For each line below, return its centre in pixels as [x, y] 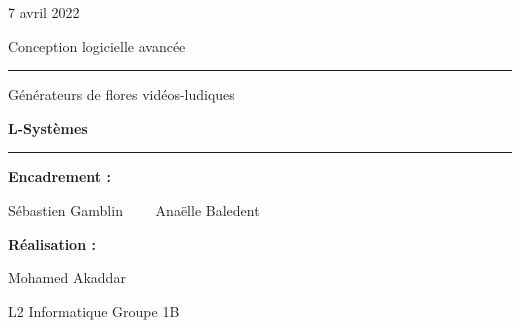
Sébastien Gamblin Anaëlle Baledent [134, 209]
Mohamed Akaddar [67, 277]
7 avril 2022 [44, 12]
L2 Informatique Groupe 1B [94, 310]
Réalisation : [52, 243]
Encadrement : [59, 176]
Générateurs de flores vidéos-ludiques [121, 94]
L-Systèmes [48, 127]
